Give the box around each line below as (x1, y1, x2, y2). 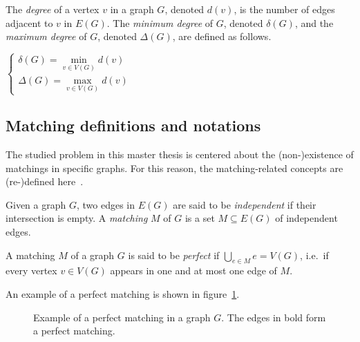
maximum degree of (6, 29, 87, 44)
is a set (184, 211, 215, 225)
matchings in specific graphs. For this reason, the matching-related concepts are (6, 160, 343, 175)
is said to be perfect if (128, 247, 220, 262)
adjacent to (6, 15, 53, 30)
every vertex (6, 263, 57, 278)
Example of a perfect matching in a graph (33, 310, 211, 324)
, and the (294, 15, 334, 30)
